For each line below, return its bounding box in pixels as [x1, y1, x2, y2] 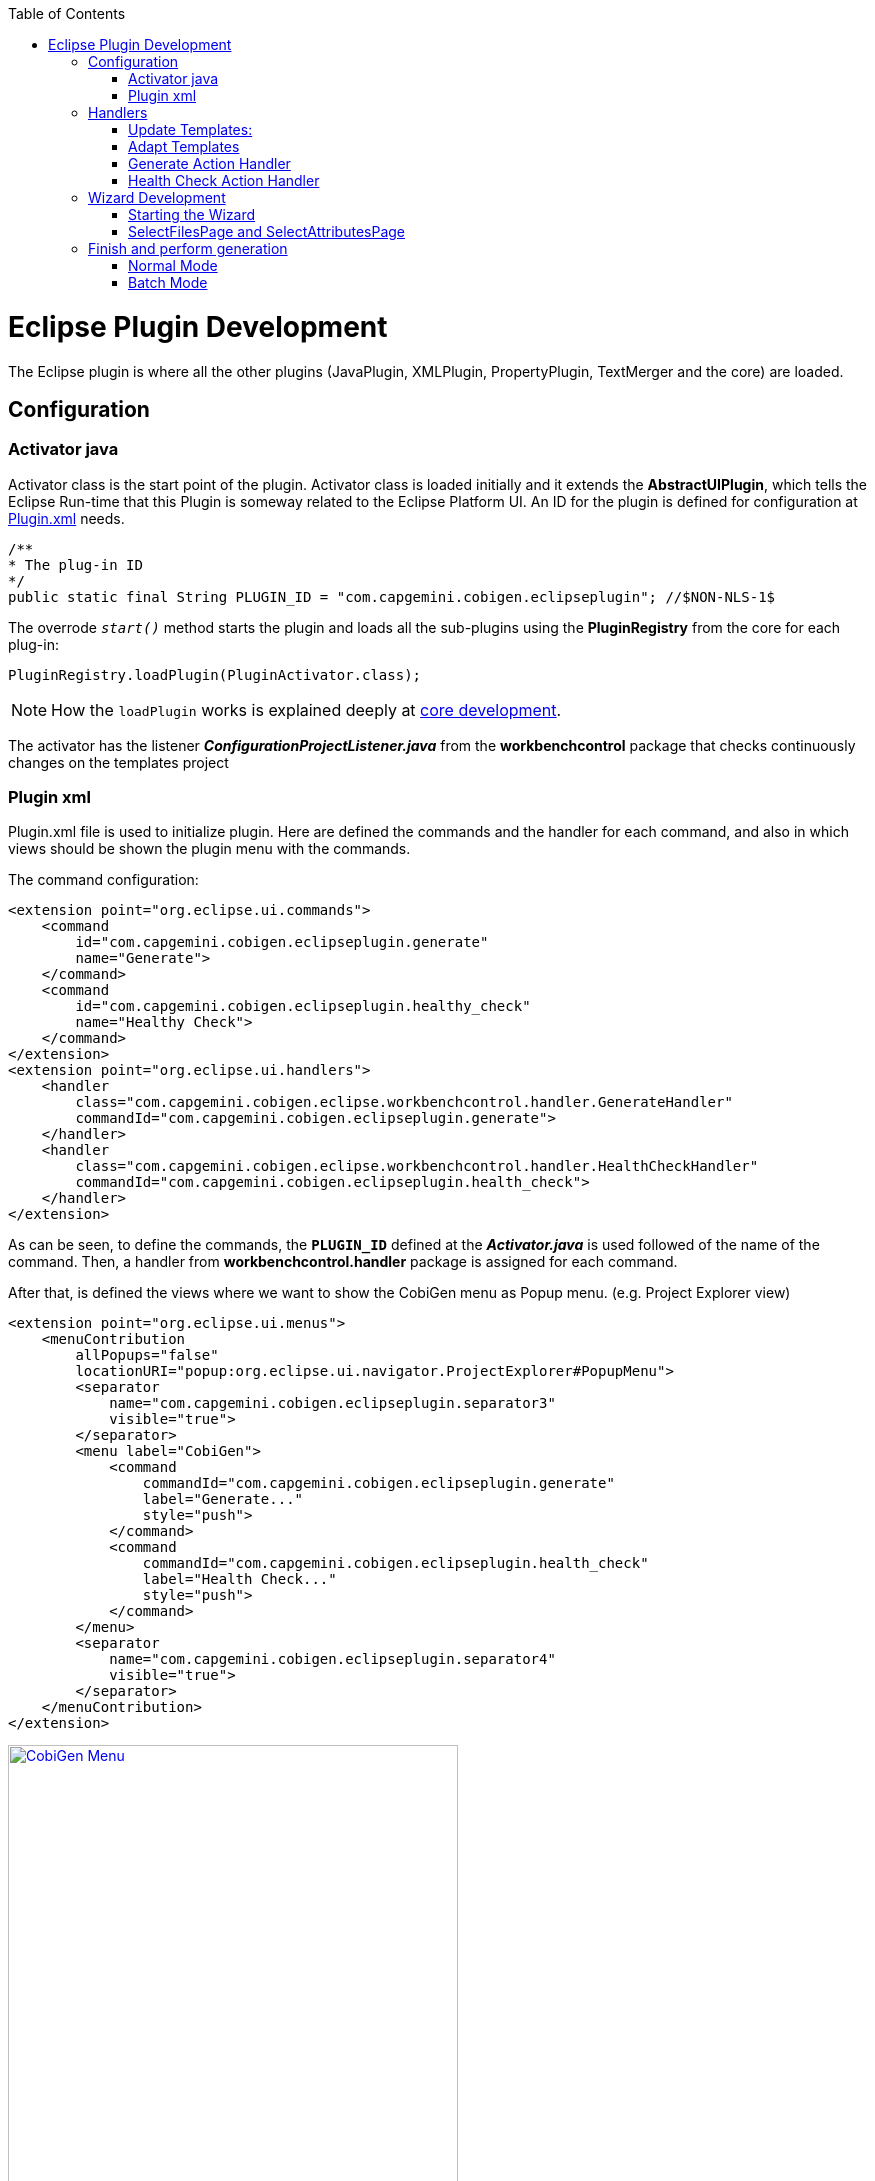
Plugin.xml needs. [8, 509, 125, 527]
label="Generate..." [142, 1491, 304, 1508]
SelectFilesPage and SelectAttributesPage [128, 223, 406, 240]
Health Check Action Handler [128, 172, 320, 189]
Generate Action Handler [128, 155, 291, 172]
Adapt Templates [128, 138, 240, 155]
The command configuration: [8, 871, 199, 889]
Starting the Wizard [128, 206, 256, 223]
